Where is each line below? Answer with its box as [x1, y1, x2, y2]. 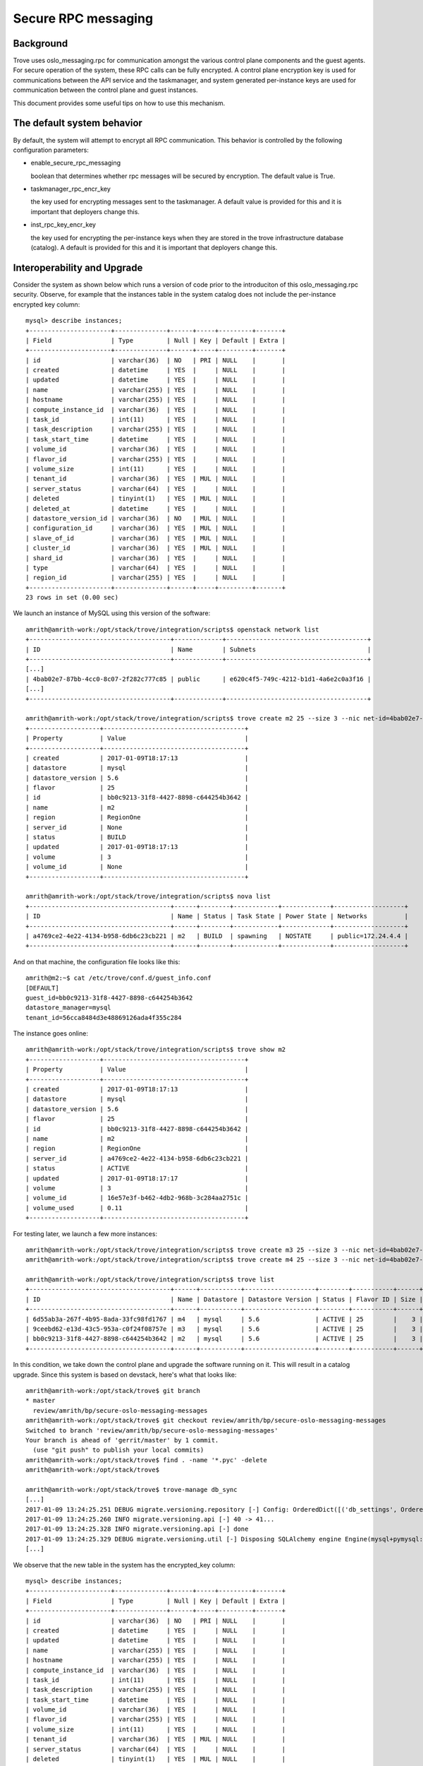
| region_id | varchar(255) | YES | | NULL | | [25, 574, 286, 582]
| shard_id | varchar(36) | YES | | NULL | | [25, 554, 286, 562]
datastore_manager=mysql [25, 1004, 111, 1012]
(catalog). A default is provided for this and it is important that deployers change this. [30, 244, 278, 252]
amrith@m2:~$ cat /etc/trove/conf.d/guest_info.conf [25, 974, 211, 982]
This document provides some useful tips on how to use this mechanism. [13, 99, 226, 107]
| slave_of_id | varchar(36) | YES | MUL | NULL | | [25, 534, 286, 542]
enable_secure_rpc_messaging [30, 159, 121, 167]
